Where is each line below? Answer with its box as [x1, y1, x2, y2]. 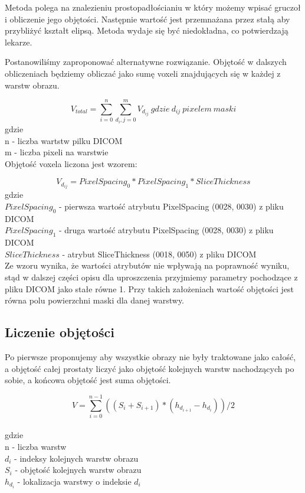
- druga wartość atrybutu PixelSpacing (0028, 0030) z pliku [58, 224, 274, 236]
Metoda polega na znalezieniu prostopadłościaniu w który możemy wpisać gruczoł [5, 1, 301, 13]
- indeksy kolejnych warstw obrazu [14, 452, 139, 464]
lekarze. [5, 35, 32, 48]
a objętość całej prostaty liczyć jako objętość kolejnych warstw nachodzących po [5, 362, 294, 374]
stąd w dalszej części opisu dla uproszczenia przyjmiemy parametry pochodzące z [5, 270, 298, 283]
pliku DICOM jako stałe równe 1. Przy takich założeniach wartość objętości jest [5, 282, 294, 295]
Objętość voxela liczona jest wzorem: [5, 157, 137, 169]
